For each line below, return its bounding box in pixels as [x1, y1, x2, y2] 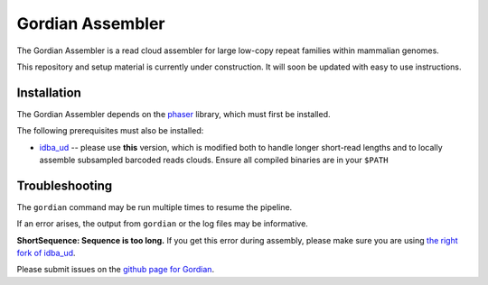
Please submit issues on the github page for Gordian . [16, 264, 215, 275]
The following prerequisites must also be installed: [16, 125, 204, 136]
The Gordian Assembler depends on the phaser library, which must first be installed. [16, 108, 331, 119]
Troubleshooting [16, 178, 113, 193]
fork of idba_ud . [16, 248, 76, 259]
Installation [16, 85, 81, 100]
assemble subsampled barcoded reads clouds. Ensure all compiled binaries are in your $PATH [39, 154, 389, 166]
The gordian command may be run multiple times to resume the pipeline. [16, 201, 293, 212]
